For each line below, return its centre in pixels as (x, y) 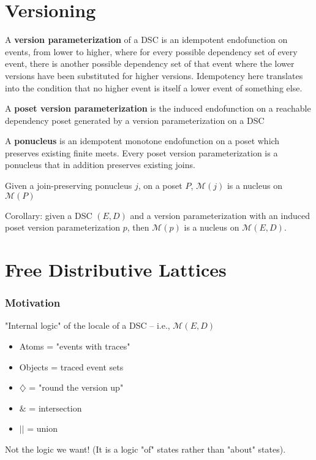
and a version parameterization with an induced (220, 215)
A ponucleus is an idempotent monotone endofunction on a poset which (142, 141)
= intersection (55, 408)
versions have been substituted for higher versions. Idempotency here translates (154, 75)
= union (43, 428)
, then (138, 227)
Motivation (33, 303)
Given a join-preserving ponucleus (69, 186)
